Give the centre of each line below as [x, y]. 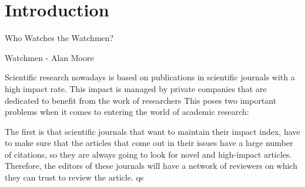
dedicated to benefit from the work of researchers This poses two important [141, 100]
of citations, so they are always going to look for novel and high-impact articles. [148, 154]
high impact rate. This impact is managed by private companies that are [136, 88]
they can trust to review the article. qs [74, 177]
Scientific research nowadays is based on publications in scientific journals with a [150, 77]
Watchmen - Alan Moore [49, 57]
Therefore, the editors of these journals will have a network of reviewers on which [151, 166]
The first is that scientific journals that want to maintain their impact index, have [152, 131]
